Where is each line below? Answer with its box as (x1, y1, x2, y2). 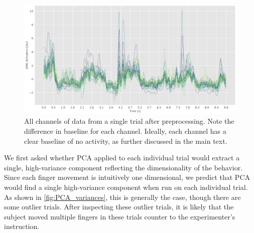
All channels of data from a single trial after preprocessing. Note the (24, 116, 234, 126)
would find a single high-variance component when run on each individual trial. (4, 182, 248, 192)
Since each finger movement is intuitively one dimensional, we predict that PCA (4, 172, 250, 182)
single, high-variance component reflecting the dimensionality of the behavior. (4, 162, 243, 172)
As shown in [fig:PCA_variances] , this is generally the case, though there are (4, 191, 241, 202)
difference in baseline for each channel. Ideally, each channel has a (24, 126, 226, 136)
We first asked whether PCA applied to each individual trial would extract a (4, 152, 240, 163)
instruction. (4, 221, 40, 231)
